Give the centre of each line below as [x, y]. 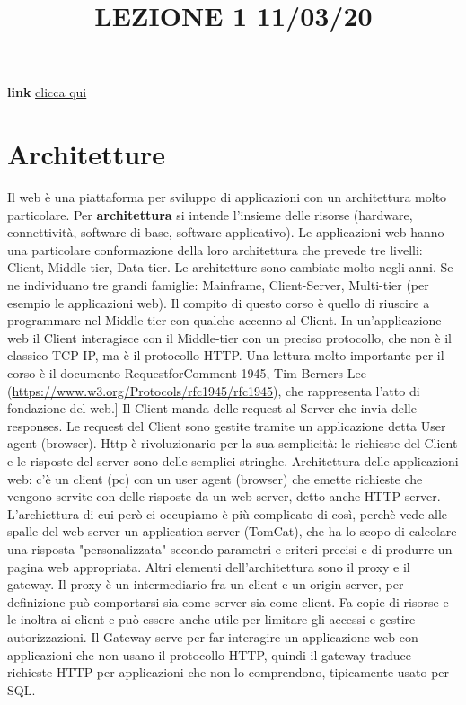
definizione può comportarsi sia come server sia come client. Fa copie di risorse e [228, 601]
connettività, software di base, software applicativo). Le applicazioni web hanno [226, 232]
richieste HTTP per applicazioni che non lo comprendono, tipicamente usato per [229, 672]
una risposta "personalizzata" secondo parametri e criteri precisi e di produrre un [230, 548]
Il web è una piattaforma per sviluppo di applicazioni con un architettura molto [227, 197]
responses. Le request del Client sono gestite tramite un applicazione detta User [227, 425]
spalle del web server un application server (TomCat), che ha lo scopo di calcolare [232, 531]
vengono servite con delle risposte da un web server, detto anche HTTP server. [224, 496]
